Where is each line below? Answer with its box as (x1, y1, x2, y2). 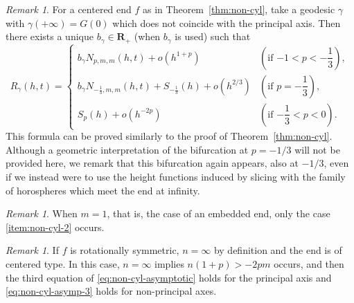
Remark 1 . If (6, 243, 59, 257)
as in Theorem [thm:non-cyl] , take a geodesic (143, 2, 335, 16)
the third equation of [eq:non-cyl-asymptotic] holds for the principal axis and (6, 270, 332, 284)
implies (154, 256, 184, 270)
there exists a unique (6, 29, 94, 44)
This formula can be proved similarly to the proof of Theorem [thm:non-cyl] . (6, 129, 333, 143)
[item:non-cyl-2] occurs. (6, 219, 105, 234)
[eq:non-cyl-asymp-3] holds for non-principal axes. (6, 284, 217, 298)
